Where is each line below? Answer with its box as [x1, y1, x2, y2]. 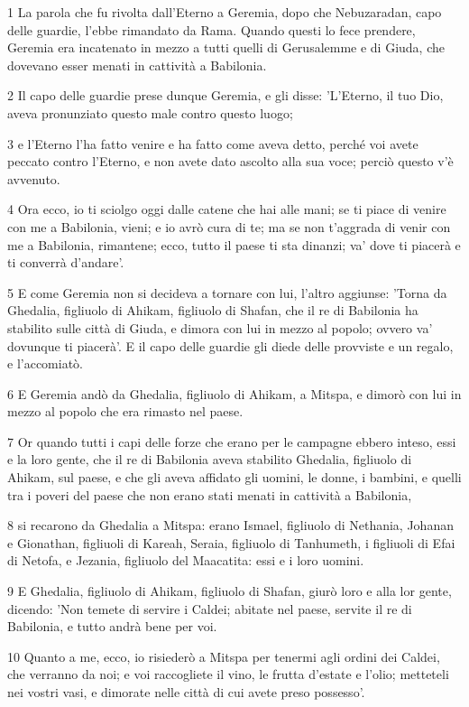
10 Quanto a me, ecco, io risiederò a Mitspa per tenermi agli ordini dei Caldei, [7, 647, 440, 665]
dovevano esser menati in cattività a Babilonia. [7, 55, 267, 74]
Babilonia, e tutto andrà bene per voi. [7, 617, 217, 636]
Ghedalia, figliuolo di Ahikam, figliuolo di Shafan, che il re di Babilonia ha [7, 301, 418, 320]
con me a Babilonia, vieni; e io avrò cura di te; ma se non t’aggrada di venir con [7, 217, 451, 236]
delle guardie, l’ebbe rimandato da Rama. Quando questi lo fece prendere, [7, 20, 416, 39]
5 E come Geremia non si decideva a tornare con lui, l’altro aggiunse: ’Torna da [7, 283, 447, 302]
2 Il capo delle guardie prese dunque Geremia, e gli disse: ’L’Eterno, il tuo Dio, [7, 86, 444, 105]
